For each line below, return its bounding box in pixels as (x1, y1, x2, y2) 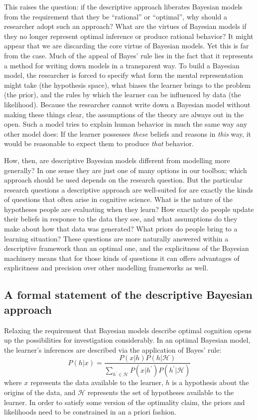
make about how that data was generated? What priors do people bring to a (4, 223, 238, 234)
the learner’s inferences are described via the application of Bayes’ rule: (4, 344, 222, 355)
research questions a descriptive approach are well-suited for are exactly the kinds (4, 184, 254, 195)
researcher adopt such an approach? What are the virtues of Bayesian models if (4, 21, 247, 31)
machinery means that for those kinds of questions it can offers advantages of (4, 252, 240, 263)
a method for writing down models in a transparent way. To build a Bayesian (4, 60, 240, 70)
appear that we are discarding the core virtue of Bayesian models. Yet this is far (4, 40, 249, 51)
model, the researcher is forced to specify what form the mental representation (4, 70, 244, 80)
